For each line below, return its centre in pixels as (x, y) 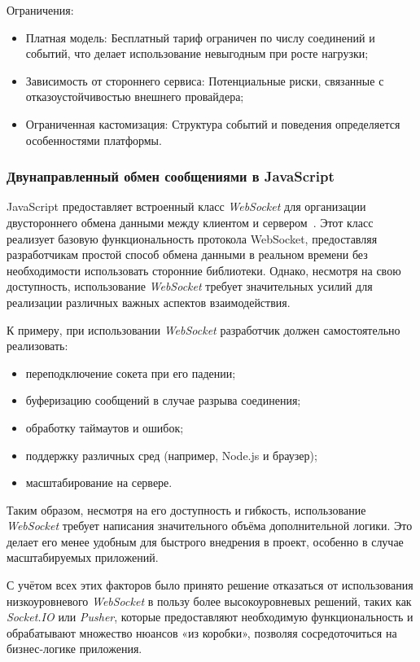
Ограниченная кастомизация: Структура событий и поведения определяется (213, 123)
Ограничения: (40, 10)
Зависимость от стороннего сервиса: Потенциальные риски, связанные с (205, 80)
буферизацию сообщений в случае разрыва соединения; (163, 400)
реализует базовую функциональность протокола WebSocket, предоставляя (192, 238)
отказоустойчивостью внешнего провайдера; (135, 96)
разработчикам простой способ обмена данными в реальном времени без (187, 254)
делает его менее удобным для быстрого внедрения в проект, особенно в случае (205, 541)
